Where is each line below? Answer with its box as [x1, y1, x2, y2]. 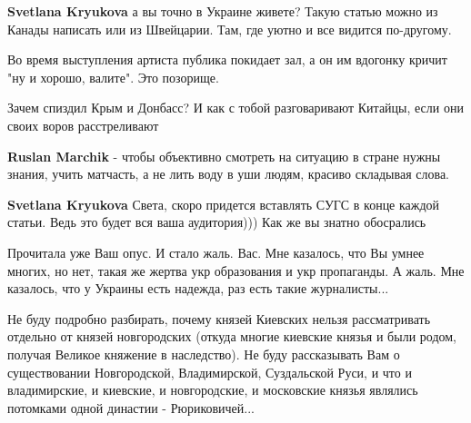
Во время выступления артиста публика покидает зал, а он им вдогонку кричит [7, 50, 447, 69]
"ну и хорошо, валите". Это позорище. [7, 67, 219, 86]
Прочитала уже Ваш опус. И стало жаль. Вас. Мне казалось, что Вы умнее [7, 242, 425, 261]
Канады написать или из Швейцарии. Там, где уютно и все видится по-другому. [7, 19, 452, 38]
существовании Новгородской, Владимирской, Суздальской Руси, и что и [7, 362, 412, 381]
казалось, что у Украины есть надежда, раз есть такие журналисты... [7, 279, 389, 298]
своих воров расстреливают [7, 115, 159, 134]
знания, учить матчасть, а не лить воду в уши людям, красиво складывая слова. [7, 164, 449, 183]
